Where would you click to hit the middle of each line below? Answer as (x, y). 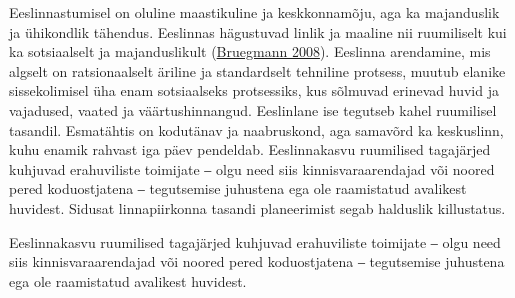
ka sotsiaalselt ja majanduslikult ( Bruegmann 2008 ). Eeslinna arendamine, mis (250, 51)
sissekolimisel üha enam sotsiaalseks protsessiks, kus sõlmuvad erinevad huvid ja (254, 90)
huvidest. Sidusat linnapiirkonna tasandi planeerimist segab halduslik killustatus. (257, 207)
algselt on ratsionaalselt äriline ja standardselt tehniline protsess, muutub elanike (257, 70)
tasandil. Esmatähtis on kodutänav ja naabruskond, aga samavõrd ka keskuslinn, (256, 129)
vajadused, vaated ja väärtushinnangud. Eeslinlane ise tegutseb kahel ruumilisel (253, 109)
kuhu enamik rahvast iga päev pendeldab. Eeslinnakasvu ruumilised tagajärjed (250, 149)
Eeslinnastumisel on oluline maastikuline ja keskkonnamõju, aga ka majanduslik (254, 12)
